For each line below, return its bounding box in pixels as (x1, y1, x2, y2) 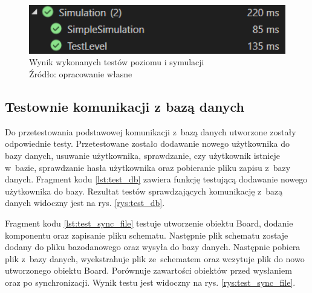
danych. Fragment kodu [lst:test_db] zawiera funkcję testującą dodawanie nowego (5, 173, 308, 185)
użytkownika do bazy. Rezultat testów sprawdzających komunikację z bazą (5, 184, 283, 197)
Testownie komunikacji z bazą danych (5, 97, 244, 115)
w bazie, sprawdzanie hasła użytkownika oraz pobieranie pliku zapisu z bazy (5, 161, 291, 173)
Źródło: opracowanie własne (29, 68, 132, 80)
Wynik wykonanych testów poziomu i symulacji (29, 56, 204, 68)
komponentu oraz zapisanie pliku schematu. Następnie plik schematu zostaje (5, 228, 288, 241)
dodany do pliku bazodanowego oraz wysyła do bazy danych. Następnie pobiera (5, 240, 301, 253)
